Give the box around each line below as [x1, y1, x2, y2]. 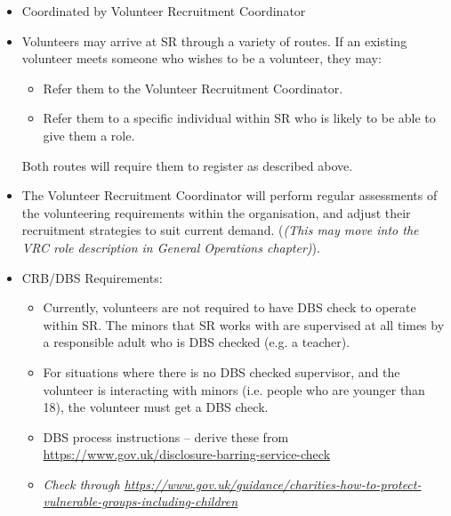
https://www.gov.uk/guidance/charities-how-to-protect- [124, 474, 422, 493]
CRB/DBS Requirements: [21, 268, 163, 286]
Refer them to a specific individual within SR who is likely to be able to [43, 109, 436, 127]
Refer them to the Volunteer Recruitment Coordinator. [43, 78, 343, 97]
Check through [43, 474, 120, 493]
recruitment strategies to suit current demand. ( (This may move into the [21, 221, 419, 239]
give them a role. [43, 125, 135, 144]
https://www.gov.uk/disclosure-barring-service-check [43, 445, 331, 464]
